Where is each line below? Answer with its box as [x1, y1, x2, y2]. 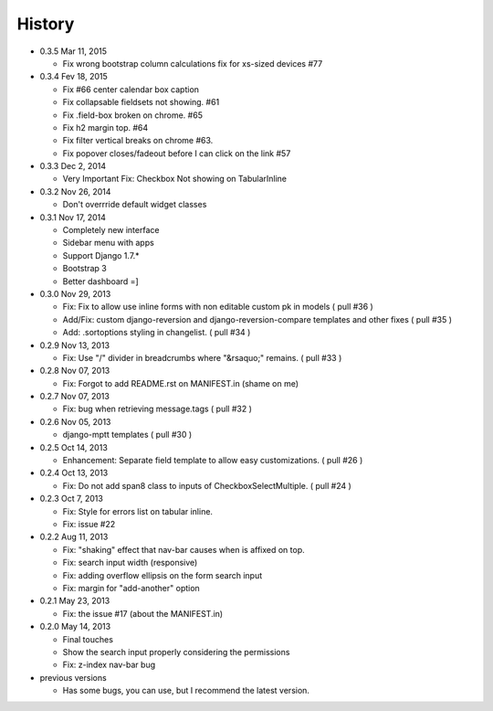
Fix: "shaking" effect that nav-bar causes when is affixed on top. [62, 544, 305, 555]
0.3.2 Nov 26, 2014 [39, 186, 111, 196]
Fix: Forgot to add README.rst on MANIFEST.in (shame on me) [62, 377, 299, 388]
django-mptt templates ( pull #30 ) [62, 430, 193, 440]
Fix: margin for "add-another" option [62, 582, 200, 593]
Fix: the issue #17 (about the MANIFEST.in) [62, 608, 224, 619]
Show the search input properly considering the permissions [62, 646, 290, 657]
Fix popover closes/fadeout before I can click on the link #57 [62, 147, 291, 159]
